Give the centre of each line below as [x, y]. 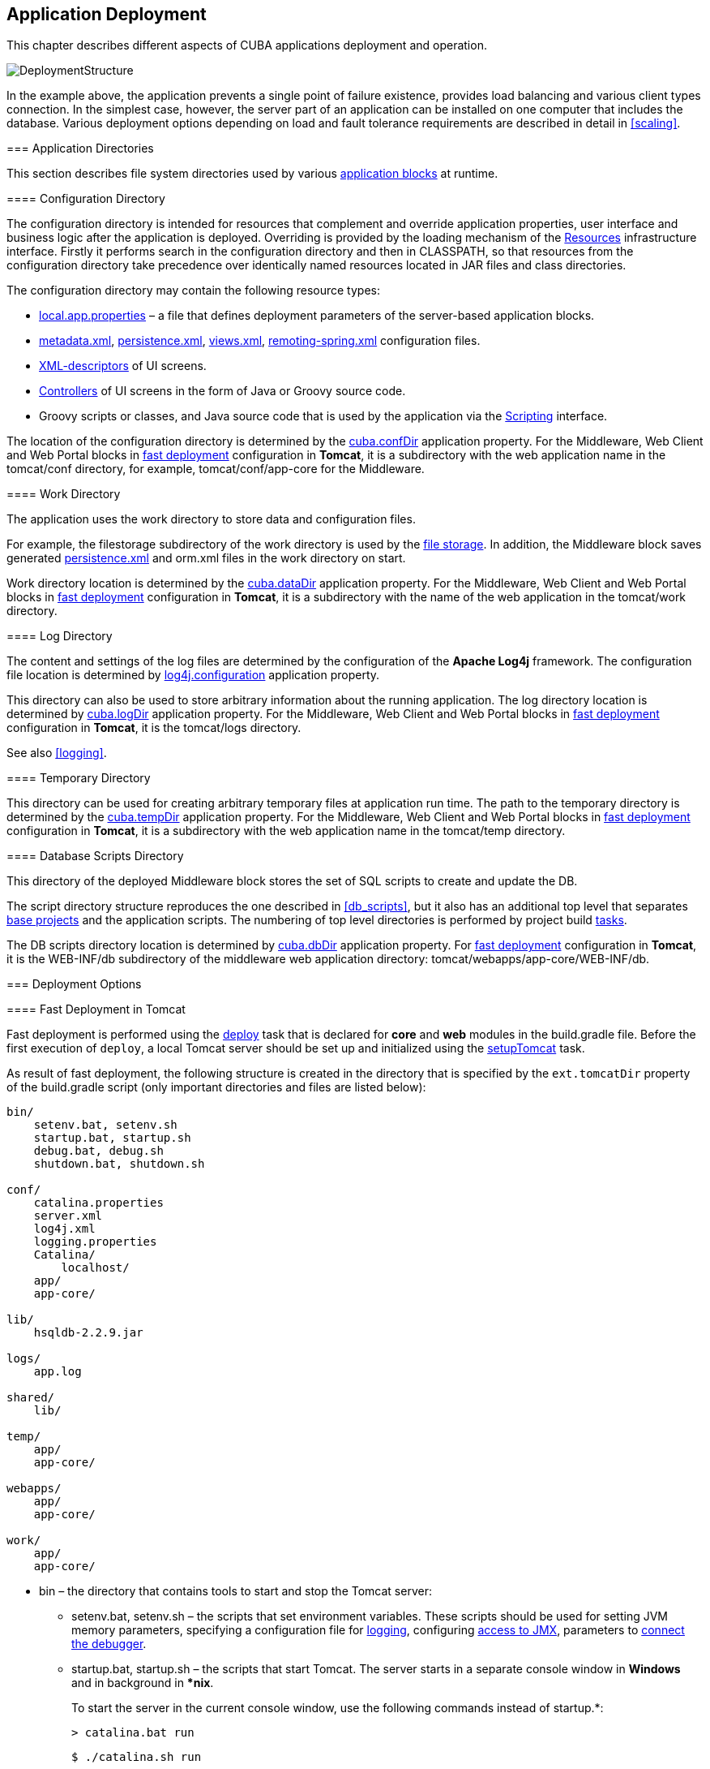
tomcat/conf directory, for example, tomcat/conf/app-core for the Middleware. [216, 469]
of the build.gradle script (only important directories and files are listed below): [216, 1087]
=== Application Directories [80, 148]
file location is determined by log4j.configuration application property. [193, 675]
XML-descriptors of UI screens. [123, 366]
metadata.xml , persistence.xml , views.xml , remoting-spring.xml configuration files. [260, 341]
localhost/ [95, 1268]
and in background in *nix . [143, 1683]
